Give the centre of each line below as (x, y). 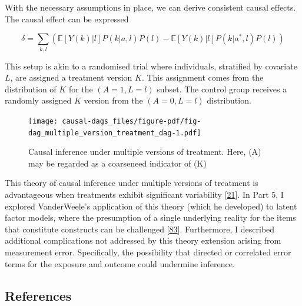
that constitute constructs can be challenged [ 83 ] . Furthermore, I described (140, 229)
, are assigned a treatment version (71, 77)
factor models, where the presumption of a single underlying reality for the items (150, 217)
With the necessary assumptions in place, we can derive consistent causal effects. (150, 7)
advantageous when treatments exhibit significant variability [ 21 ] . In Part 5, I (144, 194)
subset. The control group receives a (222, 89)
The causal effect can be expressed (67, 19)
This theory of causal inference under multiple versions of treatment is (132, 183)
